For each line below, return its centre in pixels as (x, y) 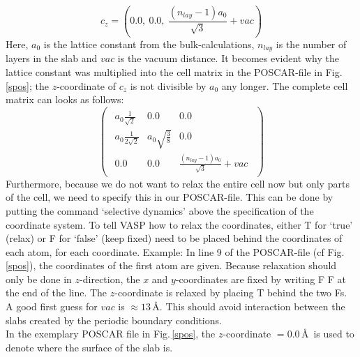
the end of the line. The (57, 293)
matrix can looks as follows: (65, 99)
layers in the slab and (52, 58)
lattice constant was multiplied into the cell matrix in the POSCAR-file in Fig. (174, 71)
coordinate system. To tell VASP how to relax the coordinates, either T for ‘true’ (179, 224)
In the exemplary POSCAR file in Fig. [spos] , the (111, 334)
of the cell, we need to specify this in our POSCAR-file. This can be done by (170, 197)
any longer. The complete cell (285, 85)
